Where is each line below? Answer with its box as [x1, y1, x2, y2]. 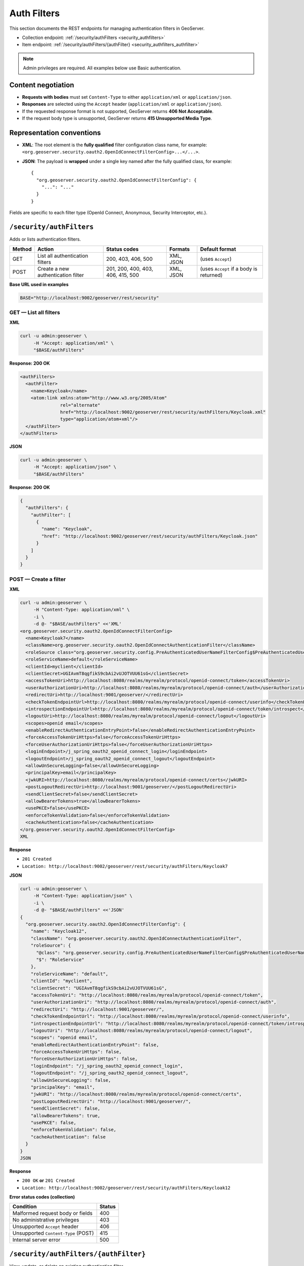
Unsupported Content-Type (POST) [12, 1230, 94, 1237]
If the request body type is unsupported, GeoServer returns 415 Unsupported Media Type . [22, 115, 212, 122]
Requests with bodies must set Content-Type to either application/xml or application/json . [22, 94, 232, 100]
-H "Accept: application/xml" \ [33, 340, 114, 346]
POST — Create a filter [9, 575, 66, 582]
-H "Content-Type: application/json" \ [33, 893, 133, 899]
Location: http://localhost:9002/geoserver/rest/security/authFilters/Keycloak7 [22, 863, 228, 869]
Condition [12, 1203, 37, 1210]
